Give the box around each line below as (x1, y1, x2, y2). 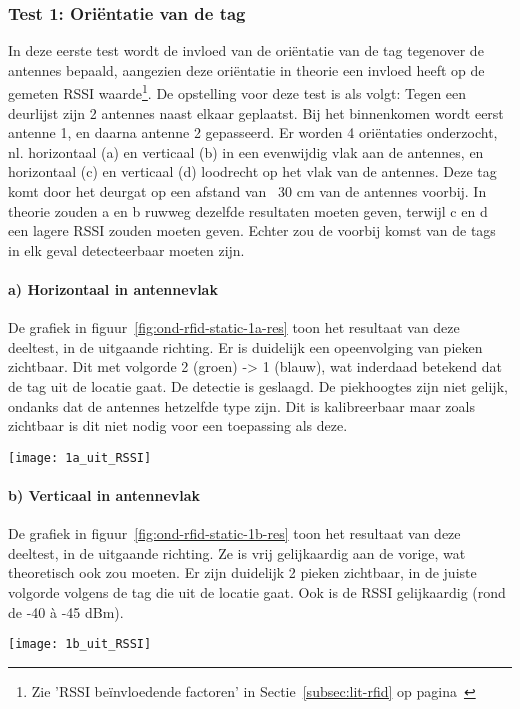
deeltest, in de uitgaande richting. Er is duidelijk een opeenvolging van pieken (8, 336, 483, 357)
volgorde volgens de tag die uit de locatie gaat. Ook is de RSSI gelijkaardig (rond (8, 582, 506, 602)
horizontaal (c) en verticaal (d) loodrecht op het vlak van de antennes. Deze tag (8, 161, 497, 182)
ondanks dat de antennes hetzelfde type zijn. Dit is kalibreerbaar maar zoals (8, 395, 475, 416)
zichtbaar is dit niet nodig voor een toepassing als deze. (8, 415, 348, 436)
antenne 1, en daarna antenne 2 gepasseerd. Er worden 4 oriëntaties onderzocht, (8, 122, 498, 143)
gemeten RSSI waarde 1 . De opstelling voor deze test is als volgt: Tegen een (8, 80, 467, 104)
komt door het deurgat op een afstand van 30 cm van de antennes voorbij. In (8, 181, 487, 202)
